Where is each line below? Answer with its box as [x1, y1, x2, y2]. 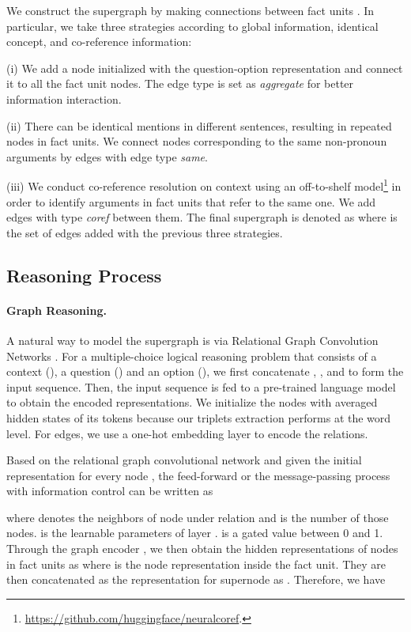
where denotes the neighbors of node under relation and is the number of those [6, 509, 389, 525]
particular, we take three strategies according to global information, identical [6, 17, 379, 34]
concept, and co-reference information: [6, 33, 192, 50]
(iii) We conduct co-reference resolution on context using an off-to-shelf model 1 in [6, 176, 402, 194]
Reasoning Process [6, 263, 162, 287]
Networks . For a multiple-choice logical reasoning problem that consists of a [6, 347, 377, 364]
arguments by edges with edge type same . [6, 148, 208, 165]
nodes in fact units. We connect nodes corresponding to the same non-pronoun [6, 133, 387, 149]
